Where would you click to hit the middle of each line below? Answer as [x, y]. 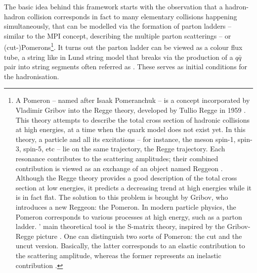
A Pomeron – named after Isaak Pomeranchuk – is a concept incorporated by [133, 100]
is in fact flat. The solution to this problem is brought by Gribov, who [122, 197]
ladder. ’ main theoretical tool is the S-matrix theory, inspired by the [120, 226]
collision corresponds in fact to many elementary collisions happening [132, 16]
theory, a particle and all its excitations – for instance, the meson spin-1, [126, 139]
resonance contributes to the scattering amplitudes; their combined [117, 158]
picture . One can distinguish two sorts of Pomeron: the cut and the [139, 236]
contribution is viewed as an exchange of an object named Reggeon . [119, 168]
